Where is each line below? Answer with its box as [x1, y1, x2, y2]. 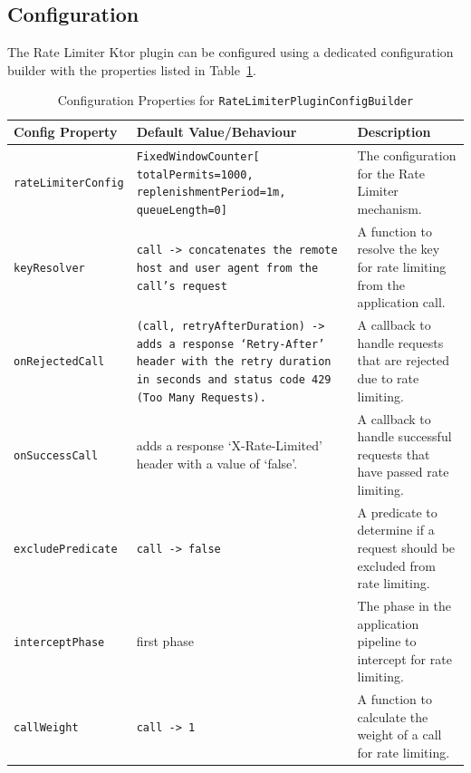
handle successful [357, 427, 452, 446]
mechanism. [357, 198, 422, 217]
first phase [136, 632, 194, 651]
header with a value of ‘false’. [136, 453, 298, 472]
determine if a [357, 520, 435, 539]
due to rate [357, 368, 419, 387]
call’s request [136, 279, 227, 293]
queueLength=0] [136, 203, 227, 217]
